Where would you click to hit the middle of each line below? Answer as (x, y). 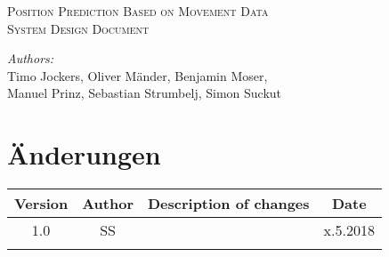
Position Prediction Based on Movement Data (138, 11)
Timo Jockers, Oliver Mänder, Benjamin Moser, (138, 75)
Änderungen (84, 154)
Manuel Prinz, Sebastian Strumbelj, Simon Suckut (145, 93)
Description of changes (228, 204)
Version (41, 204)
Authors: (31, 58)
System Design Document (78, 28)
